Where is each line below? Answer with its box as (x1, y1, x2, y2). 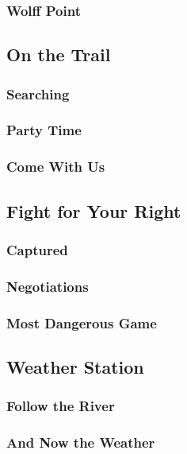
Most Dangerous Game (6, 312, 157, 332)
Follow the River (6, 396, 115, 416)
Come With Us (6, 157, 105, 177)
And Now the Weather (6, 433, 155, 452)
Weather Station (6, 354, 144, 378)
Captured (6, 239, 68, 259)
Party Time (6, 120, 82, 140)
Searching (6, 83, 70, 103)
